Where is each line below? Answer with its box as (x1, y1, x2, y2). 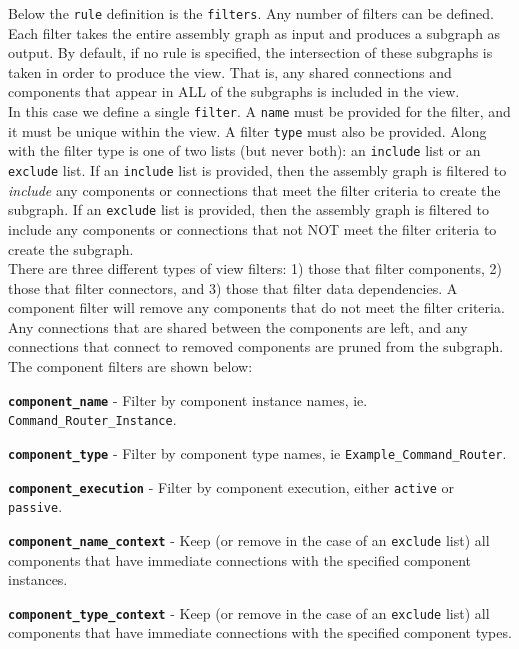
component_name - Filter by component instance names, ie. (8, 389, 368, 410)
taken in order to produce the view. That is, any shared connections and (8, 61, 452, 82)
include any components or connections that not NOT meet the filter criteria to (8, 218, 497, 239)
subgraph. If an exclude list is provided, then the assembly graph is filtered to (8, 199, 489, 220)
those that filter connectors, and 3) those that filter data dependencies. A (8, 277, 458, 298)
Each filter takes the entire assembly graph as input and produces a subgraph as (8, 22, 501, 43)
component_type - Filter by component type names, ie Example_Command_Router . (8, 442, 507, 463)
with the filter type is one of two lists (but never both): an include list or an (8, 140, 481, 161)
